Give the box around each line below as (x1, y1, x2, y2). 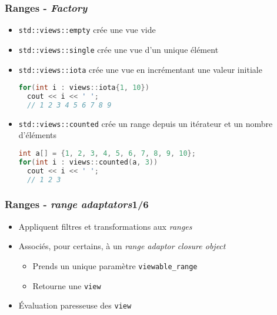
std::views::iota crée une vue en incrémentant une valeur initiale (18, 63, 262, 75)
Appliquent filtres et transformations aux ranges (18, 220, 192, 232)
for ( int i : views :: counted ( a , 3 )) (18, 157, 158, 166)
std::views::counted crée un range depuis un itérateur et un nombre (18, 117, 273, 129)
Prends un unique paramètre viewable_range (32, 259, 198, 272)
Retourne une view (32, 279, 101, 291)
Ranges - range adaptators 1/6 (5, 197, 149, 212)
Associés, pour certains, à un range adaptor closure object (18, 240, 226, 252)
